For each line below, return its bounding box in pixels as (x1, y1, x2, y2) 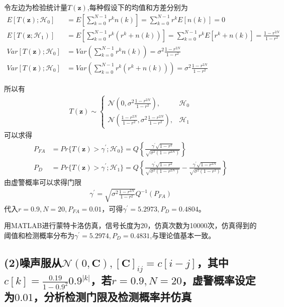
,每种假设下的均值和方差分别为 (87, 2, 188, 12)
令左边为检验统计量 (4, 2, 67, 12)
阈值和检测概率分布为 (4, 230, 74, 240)
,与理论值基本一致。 (150, 230, 216, 240)
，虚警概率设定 (181, 272, 256, 288)
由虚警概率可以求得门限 (4, 176, 81, 187)
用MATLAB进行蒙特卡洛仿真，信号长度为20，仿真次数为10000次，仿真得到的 (4, 220, 257, 231)
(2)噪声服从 (4, 254, 62, 270)
